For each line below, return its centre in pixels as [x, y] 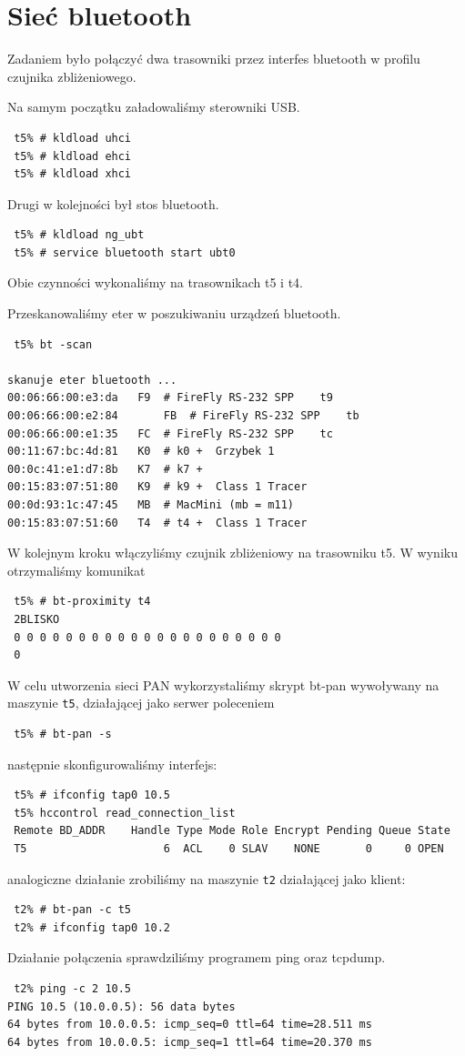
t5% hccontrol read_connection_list [125, 813]
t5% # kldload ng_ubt [79, 235]
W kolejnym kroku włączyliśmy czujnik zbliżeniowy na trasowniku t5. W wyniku [232, 553]
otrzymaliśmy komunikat [76, 570]
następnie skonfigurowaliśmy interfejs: [112, 764]
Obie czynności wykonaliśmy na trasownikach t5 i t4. [155, 282]
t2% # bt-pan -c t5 [73, 910]
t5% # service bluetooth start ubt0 [125, 252]
